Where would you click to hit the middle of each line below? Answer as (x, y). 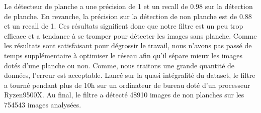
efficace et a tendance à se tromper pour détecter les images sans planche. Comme (130, 35)
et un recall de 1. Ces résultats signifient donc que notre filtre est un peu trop (124, 26)
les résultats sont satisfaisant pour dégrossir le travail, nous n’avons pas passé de (128, 45)
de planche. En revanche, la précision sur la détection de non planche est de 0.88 (128, 16)
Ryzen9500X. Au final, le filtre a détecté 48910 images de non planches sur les (124, 95)
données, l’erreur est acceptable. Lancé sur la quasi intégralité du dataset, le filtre (130, 75)
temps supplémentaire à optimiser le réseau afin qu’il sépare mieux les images (123, 55)
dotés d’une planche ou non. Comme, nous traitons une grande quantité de (119, 65)
